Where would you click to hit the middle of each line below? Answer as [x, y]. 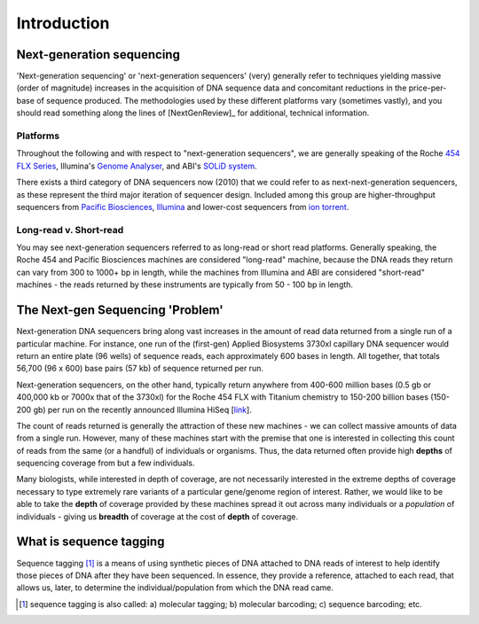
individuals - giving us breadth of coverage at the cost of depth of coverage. [157, 516]
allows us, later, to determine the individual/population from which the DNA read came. [175, 588]
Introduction [63, 23]
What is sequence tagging [90, 542]
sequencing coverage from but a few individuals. [106, 463]
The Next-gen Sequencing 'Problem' [120, 310]
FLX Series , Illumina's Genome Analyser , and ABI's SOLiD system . [137, 166]
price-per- [428, 88]
